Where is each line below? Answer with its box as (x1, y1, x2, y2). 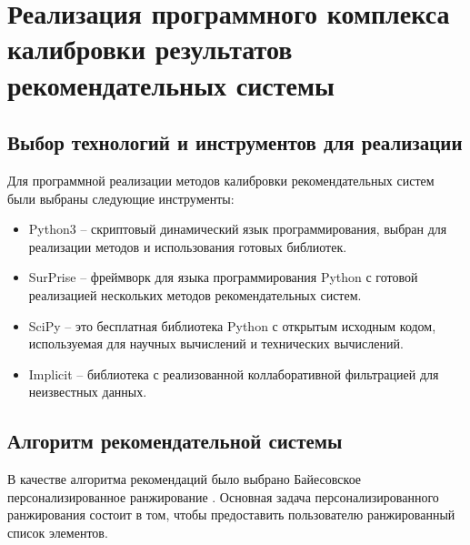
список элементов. (7, 522, 108, 541)
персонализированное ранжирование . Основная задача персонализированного (7, 487, 439, 506)
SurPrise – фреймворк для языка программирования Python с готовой (28, 267, 418, 287)
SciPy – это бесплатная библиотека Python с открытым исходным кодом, (28, 316, 436, 335)
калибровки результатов (7, 30, 293, 67)
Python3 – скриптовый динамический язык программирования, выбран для (28, 219, 447, 238)
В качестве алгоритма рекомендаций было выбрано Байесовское (7, 469, 362, 489)
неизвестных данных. (28, 382, 147, 401)
